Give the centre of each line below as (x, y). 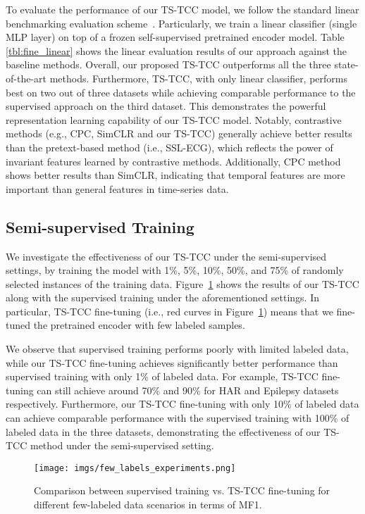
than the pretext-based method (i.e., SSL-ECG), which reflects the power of (169, 147)
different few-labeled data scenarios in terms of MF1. (148, 504)
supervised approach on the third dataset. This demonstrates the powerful (166, 106)
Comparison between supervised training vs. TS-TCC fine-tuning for (182, 490)
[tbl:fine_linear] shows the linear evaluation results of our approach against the (177, 50)
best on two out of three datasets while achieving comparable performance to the (181, 92)
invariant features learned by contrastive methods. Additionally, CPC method (173, 161)
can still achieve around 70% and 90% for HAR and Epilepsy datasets (188, 390)
